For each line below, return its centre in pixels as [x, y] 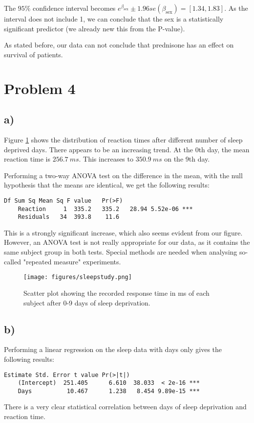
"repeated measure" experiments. [72, 261]
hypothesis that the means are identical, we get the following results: [107, 185]
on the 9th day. [187, 159]
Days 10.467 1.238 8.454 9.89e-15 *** [109, 391]
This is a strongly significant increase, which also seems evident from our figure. [123, 232]
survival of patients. [33, 54]
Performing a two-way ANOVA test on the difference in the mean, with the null [123, 175]
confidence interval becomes [74, 8]
